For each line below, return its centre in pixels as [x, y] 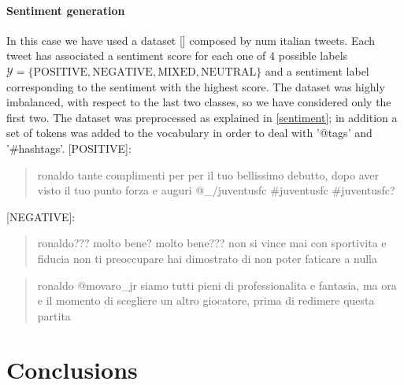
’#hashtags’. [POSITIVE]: [69, 148]
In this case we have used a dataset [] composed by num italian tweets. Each [191, 40]
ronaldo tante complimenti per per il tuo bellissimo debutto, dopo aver [208, 174]
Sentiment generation [66, 10]
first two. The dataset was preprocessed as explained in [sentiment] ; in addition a [202, 117]
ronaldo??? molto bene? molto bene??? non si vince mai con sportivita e [212, 243]
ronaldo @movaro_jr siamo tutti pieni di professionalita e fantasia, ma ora [217, 285]
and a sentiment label [317, 70]
